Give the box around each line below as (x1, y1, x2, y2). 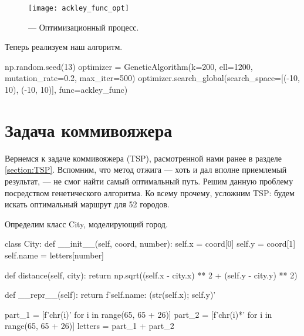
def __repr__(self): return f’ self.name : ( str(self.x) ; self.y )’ (5, 288, 216, 301)
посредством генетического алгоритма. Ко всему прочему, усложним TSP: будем (5, 186, 295, 199)
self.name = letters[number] (5, 248, 104, 261)
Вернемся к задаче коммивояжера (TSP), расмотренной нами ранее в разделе (5, 152, 282, 164)
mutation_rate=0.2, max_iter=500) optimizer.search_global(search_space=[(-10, (5, 72, 300, 84)
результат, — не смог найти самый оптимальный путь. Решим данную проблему (5, 174, 293, 187)
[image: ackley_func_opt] (28, 4, 129, 12)
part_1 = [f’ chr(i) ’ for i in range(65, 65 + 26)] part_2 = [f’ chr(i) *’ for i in (5, 308, 272, 320)
